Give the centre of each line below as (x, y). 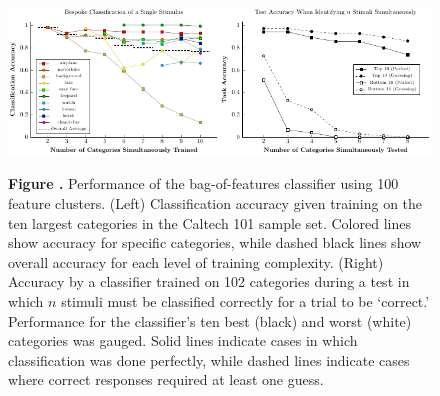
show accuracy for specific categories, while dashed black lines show (215, 242)
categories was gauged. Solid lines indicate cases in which (183, 340)
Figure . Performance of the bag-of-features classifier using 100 (203, 183)
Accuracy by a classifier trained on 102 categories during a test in (209, 281)
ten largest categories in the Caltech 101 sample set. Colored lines (209, 222)
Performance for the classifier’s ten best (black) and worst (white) (210, 320)
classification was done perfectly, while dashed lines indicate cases (209, 359)
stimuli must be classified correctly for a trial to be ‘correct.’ (245, 300)
